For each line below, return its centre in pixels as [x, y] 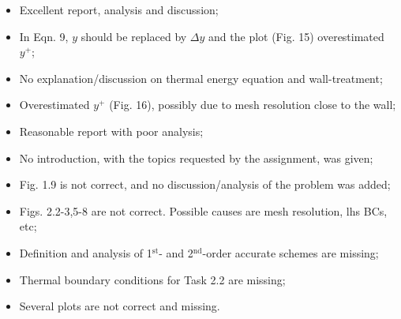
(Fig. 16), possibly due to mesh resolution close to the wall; [253, 105]
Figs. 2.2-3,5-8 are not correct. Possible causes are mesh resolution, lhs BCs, [203, 210]
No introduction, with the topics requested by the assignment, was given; [196, 158]
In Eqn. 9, [44, 36]
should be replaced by [134, 36]
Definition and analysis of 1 [86, 252]
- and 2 [176, 252]
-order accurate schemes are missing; [290, 252]
